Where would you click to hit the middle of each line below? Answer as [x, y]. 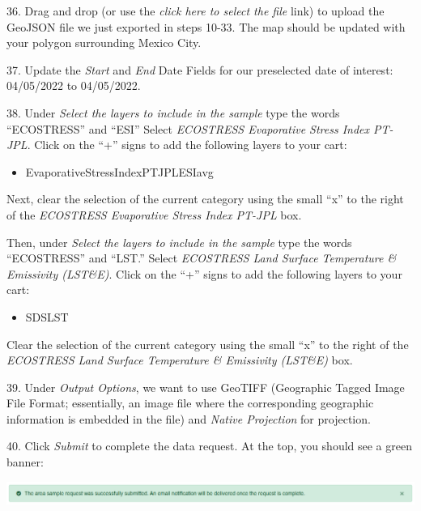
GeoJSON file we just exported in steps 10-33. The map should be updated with [206, 26]
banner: [25, 462]
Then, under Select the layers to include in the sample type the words [179, 242]
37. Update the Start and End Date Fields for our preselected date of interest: [200, 69]
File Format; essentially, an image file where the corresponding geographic [190, 403]
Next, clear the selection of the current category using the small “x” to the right [205, 199]
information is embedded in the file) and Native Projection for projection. [189, 418]
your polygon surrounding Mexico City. [104, 43]
